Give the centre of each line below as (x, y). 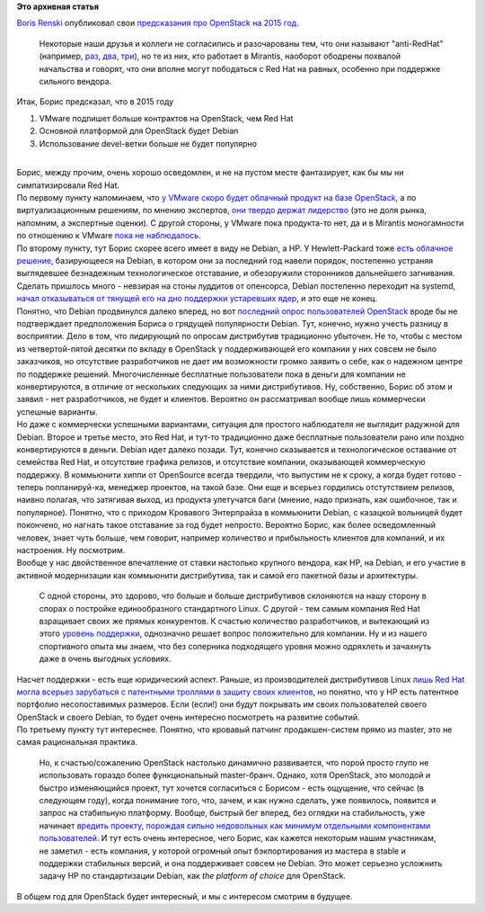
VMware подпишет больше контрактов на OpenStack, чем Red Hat (166, 118)
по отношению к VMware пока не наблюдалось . (109, 236)
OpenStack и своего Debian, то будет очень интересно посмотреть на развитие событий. (188, 717)
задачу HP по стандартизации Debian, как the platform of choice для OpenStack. (192, 876)
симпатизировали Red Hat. (68, 185)
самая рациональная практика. (77, 742)
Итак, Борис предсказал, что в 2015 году (95, 102)
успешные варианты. (57, 412)
